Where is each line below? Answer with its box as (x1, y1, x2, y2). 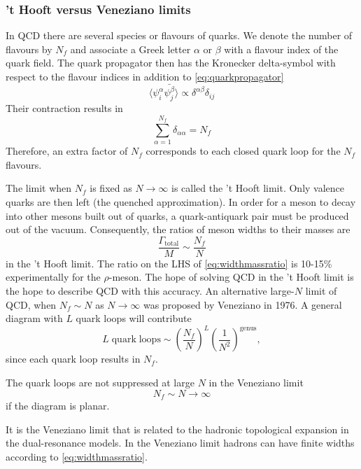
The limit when (6, 181, 72, 195)
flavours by (6, 41, 52, 56)
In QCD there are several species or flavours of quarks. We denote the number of (6, 28, 353, 43)
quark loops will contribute (76, 311, 192, 325)
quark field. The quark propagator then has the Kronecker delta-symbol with (6, 55, 336, 70)
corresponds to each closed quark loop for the (146, 143, 341, 158)
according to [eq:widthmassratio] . (6, 449, 148, 463)
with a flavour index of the (224, 41, 339, 56)
